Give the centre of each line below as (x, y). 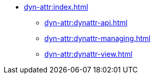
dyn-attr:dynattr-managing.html (98, 38)
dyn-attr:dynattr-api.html (86, 23)
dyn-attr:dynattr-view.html (88, 54)
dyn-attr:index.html (56, 7)
